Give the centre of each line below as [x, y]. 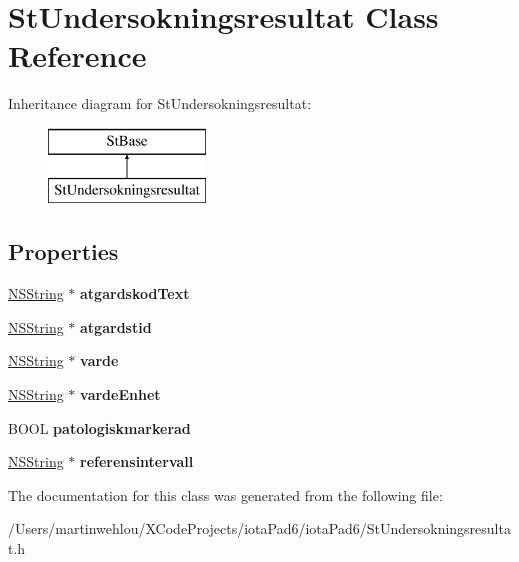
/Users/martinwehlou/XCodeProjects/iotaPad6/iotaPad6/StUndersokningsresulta [259, 528]
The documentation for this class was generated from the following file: [225, 494]
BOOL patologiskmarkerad [99, 427]
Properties [63, 251]
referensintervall [137, 461]
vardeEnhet [120, 394]
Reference [77, 55]
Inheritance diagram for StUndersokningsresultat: [160, 103]
